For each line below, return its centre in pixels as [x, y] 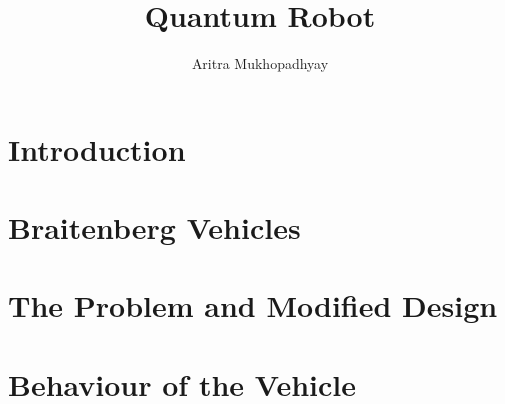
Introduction [97, 148]
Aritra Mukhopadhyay [260, 63]
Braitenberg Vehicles [154, 227]
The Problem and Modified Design [253, 305]
